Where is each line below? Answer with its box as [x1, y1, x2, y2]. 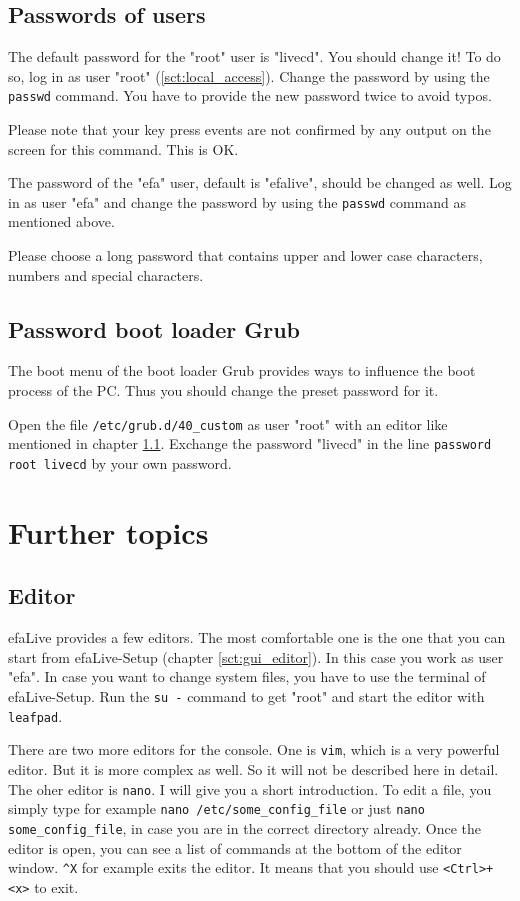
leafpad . [8, 705, 63, 726]
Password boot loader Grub [8, 313, 301, 344]
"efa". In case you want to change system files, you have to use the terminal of [8, 666, 486, 687]
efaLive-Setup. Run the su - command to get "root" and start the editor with [8, 685, 485, 706]
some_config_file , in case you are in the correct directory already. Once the [8, 817, 482, 838]
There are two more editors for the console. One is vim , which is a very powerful [8, 739, 500, 760]
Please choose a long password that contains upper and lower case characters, [8, 245, 483, 266]
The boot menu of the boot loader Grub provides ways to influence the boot [8, 360, 476, 381]
